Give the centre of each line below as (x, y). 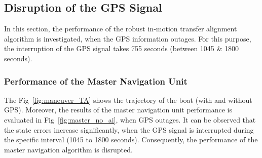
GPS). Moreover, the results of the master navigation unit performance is (118, 110)
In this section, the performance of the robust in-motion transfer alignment (121, 29)
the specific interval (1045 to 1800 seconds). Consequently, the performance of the (131, 140)
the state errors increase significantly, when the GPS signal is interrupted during (129, 129)
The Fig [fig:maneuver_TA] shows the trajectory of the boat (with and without (128, 100)
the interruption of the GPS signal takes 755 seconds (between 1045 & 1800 (122, 48)
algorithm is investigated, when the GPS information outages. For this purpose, (128, 38)
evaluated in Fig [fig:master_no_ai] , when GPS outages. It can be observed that (130, 119)
